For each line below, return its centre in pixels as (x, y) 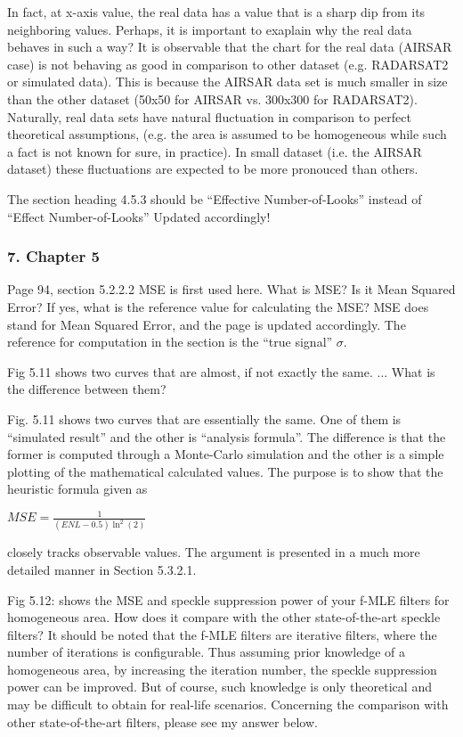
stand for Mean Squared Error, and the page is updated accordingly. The (207, 324)
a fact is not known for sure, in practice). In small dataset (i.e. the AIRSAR (215, 151)
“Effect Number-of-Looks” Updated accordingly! (139, 216)
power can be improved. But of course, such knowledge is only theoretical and (219, 687)
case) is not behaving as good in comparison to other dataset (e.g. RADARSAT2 (228, 64)
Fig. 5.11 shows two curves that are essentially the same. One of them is (204, 418)
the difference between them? (87, 389)
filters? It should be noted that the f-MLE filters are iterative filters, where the (222, 634)
